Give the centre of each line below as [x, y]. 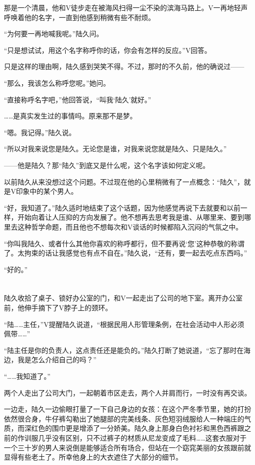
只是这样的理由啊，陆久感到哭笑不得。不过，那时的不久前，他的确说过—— [124, 66]
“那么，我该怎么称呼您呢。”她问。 [57, 82]
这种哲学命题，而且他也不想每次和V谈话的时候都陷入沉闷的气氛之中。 [130, 226]
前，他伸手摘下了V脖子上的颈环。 [58, 308]
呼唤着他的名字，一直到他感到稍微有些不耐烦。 [79, 17]
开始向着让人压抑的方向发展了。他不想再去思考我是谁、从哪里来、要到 [131, 217]
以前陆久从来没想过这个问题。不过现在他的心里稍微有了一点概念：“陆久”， [124, 181]
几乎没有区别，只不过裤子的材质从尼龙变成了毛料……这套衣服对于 [142, 438]
